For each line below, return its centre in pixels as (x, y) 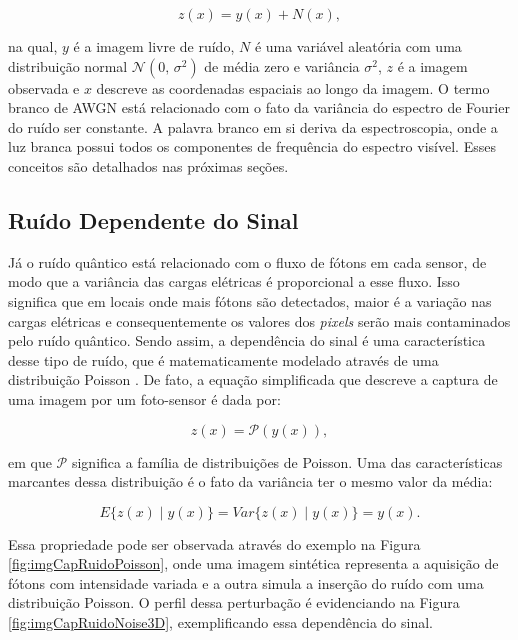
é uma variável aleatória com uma (358, 46)
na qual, (33, 46)
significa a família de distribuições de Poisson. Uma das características (287, 461)
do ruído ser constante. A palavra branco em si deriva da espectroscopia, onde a (253, 126)
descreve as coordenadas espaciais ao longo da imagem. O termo (293, 87)
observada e (44, 87)
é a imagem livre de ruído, (154, 46)
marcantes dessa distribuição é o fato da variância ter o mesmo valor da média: (250, 481)
